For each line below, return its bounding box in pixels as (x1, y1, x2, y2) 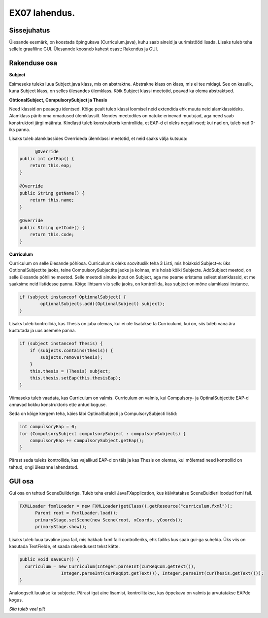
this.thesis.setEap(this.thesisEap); (30, 375, 121, 381)
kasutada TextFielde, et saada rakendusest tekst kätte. (9, 544, 120, 549)
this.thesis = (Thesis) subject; (30, 368, 111, 374)
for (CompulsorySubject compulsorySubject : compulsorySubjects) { (19, 431, 186, 436)
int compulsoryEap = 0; (19, 424, 77, 430)
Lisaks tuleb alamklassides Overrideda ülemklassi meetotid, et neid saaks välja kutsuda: (9, 136, 187, 141)
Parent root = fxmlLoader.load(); (35, 510, 118, 516)
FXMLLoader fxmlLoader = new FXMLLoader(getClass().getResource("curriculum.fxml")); (19, 503, 233, 509)
